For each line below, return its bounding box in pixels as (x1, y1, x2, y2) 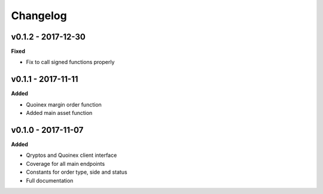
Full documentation (26, 177, 74, 184)
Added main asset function (26, 110, 93, 117)
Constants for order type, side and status (26, 168, 128, 176)
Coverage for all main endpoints (26, 160, 105, 167)
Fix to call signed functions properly (26, 59, 115, 66)
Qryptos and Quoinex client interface (26, 151, 117, 159)
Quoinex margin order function (26, 101, 102, 108)
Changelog (11, 9, 67, 22)
